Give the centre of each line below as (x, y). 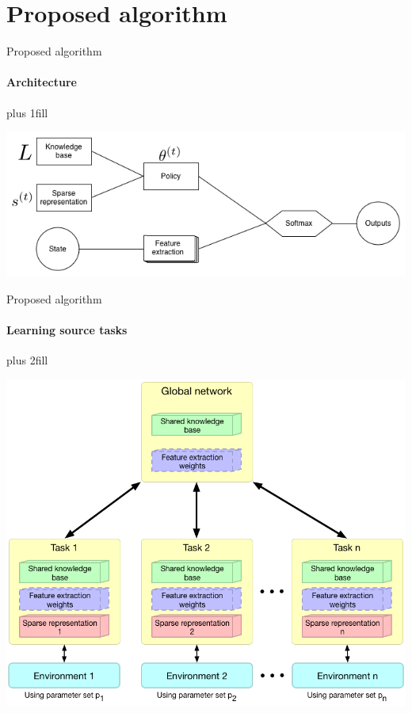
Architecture (42, 82)
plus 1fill (27, 112)
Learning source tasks (67, 329)
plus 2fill (27, 360)
